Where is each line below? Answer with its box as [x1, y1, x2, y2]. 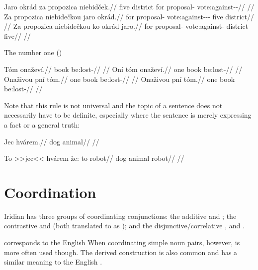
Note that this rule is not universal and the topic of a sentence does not [4, 100, 223, 110]
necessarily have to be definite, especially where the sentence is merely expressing [4, 110, 252, 120]
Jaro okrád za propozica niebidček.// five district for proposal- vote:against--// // [4, 1, 255, 11]
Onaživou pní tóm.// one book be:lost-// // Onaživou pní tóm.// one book [4, 73, 235, 84]
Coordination [4, 182, 96, 202]
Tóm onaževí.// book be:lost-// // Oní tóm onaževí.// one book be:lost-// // [4, 64, 243, 74]
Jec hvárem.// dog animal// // [4, 136, 99, 146]
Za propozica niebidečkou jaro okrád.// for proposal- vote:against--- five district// [4, 11, 254, 21]
